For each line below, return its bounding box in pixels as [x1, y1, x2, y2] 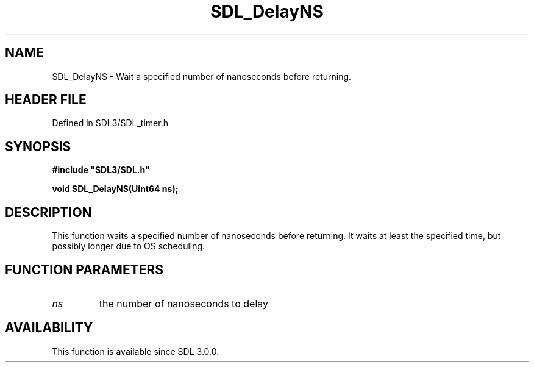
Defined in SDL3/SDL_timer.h [52, 118, 168, 129]
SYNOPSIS [5, 138, 71, 154]
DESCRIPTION [5, 204, 92, 220]
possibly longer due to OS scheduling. [52, 241, 205, 252]
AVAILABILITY [5, 320, 93, 336]
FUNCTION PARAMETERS [5, 262, 163, 277]
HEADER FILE [5, 92, 87, 108]
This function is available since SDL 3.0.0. [52, 346, 219, 357]
